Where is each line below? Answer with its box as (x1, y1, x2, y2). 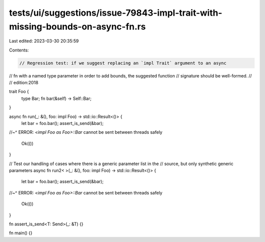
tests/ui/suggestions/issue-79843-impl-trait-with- (9, 7, 223, 18)
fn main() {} (9, 230, 33, 236)
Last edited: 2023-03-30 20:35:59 (9, 38, 79, 44)
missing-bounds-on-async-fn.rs (9, 21, 146, 32)
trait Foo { (9, 89, 29, 95)
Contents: (9, 47, 29, 53)
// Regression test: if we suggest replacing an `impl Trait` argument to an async (19, 60, 227, 66)
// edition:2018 (9, 80, 39, 86)
